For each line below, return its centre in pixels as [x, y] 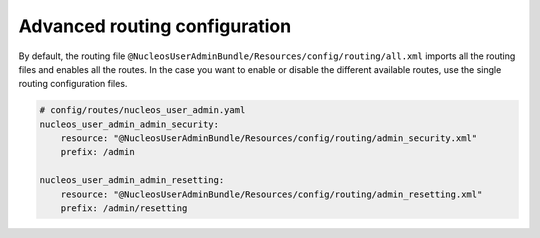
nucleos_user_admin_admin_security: [129, 124]
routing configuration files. [73, 84]
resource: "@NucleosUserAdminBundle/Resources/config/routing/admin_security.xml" [269, 138]
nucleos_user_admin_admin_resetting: [132, 180]
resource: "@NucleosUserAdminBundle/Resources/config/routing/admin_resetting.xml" [271, 194]
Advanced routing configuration [155, 26]
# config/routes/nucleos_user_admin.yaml [142, 110]
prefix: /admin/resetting [124, 208]
